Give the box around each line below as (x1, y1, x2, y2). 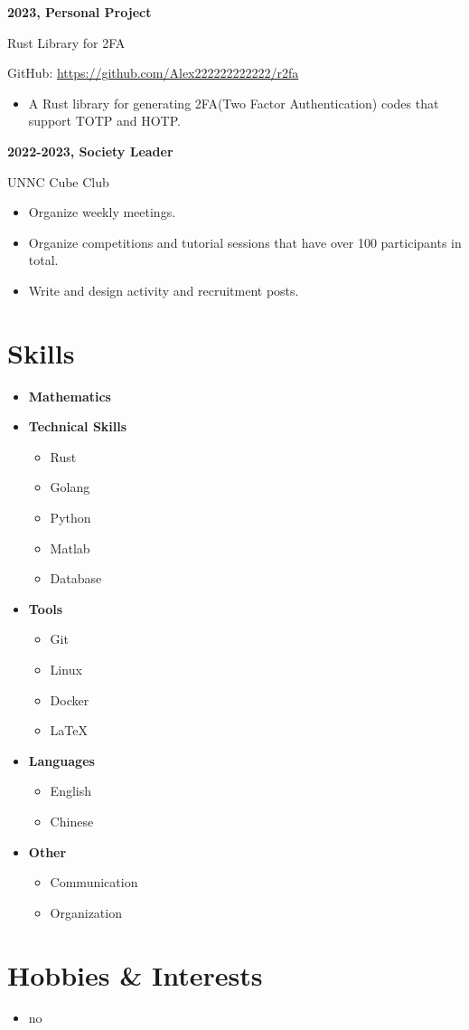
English (50, 781, 91, 800)
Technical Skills (28, 417, 127, 436)
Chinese (50, 811, 94, 830)
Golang (50, 477, 90, 496)
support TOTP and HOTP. (28, 111, 181, 130)
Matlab (50, 538, 90, 557)
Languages (28, 751, 95, 770)
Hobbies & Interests (7, 956, 263, 993)
